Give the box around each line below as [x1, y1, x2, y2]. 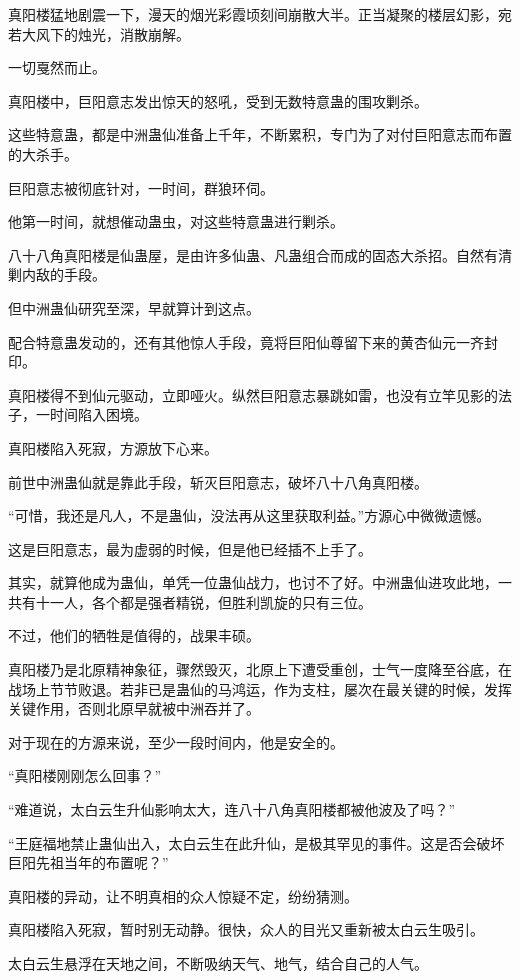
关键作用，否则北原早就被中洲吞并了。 [8, 698, 260, 719]
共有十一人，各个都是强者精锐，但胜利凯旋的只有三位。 [8, 591, 372, 612]
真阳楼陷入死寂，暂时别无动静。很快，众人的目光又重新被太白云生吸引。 [8, 919, 484, 940]
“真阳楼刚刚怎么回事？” [8, 765, 162, 786]
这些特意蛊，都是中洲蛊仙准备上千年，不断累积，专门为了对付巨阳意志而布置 [8, 124, 512, 145]
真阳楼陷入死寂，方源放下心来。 [8, 437, 218, 458]
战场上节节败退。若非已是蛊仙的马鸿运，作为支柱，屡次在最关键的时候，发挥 [8, 678, 512, 699]
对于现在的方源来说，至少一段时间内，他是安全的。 [8, 731, 344, 752]
